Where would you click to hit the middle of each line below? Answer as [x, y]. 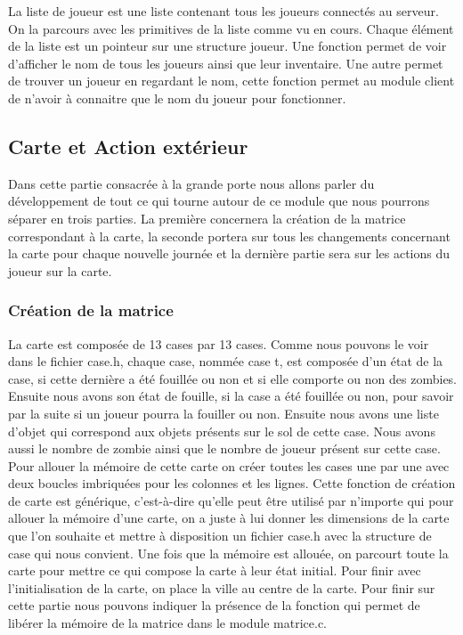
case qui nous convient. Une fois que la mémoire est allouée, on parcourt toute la [228, 553]
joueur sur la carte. [60, 270]
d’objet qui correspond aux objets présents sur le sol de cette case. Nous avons [222, 431]
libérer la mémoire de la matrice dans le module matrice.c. [168, 623]
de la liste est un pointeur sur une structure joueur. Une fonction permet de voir [227, 46]
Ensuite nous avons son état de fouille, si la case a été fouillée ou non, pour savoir [231, 396]
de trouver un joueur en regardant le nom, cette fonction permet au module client [231, 81]
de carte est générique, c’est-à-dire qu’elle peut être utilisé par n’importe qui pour [231, 500]
